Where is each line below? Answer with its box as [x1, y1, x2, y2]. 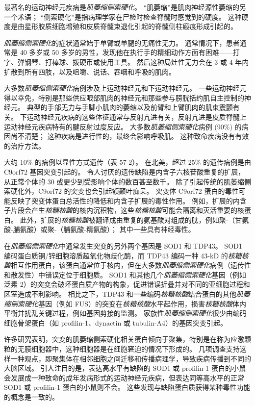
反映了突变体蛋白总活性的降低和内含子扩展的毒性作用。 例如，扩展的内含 [10, 195, 247, 205]
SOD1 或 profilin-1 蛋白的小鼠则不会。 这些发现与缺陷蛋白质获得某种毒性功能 [4, 382, 251, 392]
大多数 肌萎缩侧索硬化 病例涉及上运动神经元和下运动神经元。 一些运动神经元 [4, 83, 247, 93]
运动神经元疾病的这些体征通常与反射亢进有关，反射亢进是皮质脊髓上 [26, 111, 247, 122]
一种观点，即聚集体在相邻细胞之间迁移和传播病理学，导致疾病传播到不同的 [10, 353, 251, 363]
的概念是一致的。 [4, 391, 59, 402]
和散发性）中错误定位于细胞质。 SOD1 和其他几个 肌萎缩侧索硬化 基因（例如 [4, 269, 246, 279]
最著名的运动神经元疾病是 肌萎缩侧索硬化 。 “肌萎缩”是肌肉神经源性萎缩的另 [4, 2, 246, 12]
